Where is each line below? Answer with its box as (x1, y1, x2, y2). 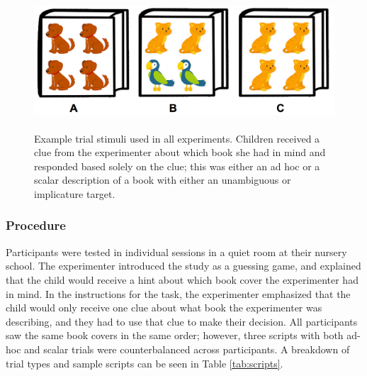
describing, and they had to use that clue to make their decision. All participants (6, 314, 358, 328)
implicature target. (34, 186, 115, 201)
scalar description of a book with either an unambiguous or (34, 172, 291, 187)
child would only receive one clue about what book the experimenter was (6, 300, 322, 315)
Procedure (6, 216, 66, 234)
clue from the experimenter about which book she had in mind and (34, 145, 326, 160)
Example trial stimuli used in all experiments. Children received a (34, 131, 320, 145)
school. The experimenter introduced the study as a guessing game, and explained (6, 258, 361, 273)
